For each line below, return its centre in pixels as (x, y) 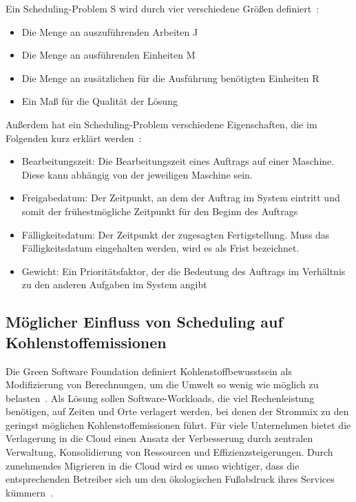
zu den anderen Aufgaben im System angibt (114, 284)
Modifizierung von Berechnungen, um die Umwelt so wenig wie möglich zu (162, 384)
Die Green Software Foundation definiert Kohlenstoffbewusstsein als (149, 371)
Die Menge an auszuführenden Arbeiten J (110, 31)
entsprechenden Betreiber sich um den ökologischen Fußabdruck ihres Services (170, 479)
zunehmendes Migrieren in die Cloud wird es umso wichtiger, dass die (153, 465)
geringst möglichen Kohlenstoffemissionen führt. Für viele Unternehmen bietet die (178, 424)
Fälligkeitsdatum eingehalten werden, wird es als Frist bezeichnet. (160, 248)
